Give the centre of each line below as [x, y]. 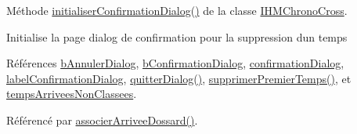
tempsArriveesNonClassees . [72, 94]
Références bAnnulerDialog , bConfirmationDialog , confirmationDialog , [175, 63]
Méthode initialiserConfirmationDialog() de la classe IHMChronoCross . [177, 10]
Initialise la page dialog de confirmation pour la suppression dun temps [177, 36]
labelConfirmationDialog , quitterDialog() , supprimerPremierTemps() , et [179, 78]
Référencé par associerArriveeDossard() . [102, 120]
